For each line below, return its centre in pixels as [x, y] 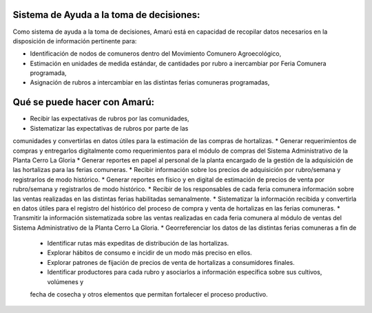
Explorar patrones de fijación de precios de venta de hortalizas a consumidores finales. [171, 262]
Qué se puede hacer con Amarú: [84, 102]
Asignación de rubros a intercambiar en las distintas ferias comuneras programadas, [150, 83]
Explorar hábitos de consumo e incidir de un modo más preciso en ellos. [150, 253]
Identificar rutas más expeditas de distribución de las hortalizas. [138, 244]
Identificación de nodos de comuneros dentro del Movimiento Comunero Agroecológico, [156, 54]
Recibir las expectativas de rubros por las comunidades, [110, 119]
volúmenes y [65, 281]
